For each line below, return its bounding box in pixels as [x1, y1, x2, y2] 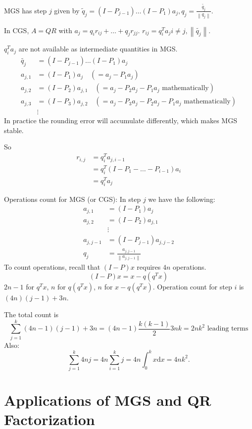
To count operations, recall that [4, 261, 101, 272]
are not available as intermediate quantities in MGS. [18, 44, 178, 54]
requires [137, 261, 161, 272]
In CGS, [4, 25, 29, 35]
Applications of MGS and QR [4, 390, 211, 410]
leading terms [207, 325, 249, 333]
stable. [4, 125, 24, 135]
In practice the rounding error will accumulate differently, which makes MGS [4, 115, 237, 126]
